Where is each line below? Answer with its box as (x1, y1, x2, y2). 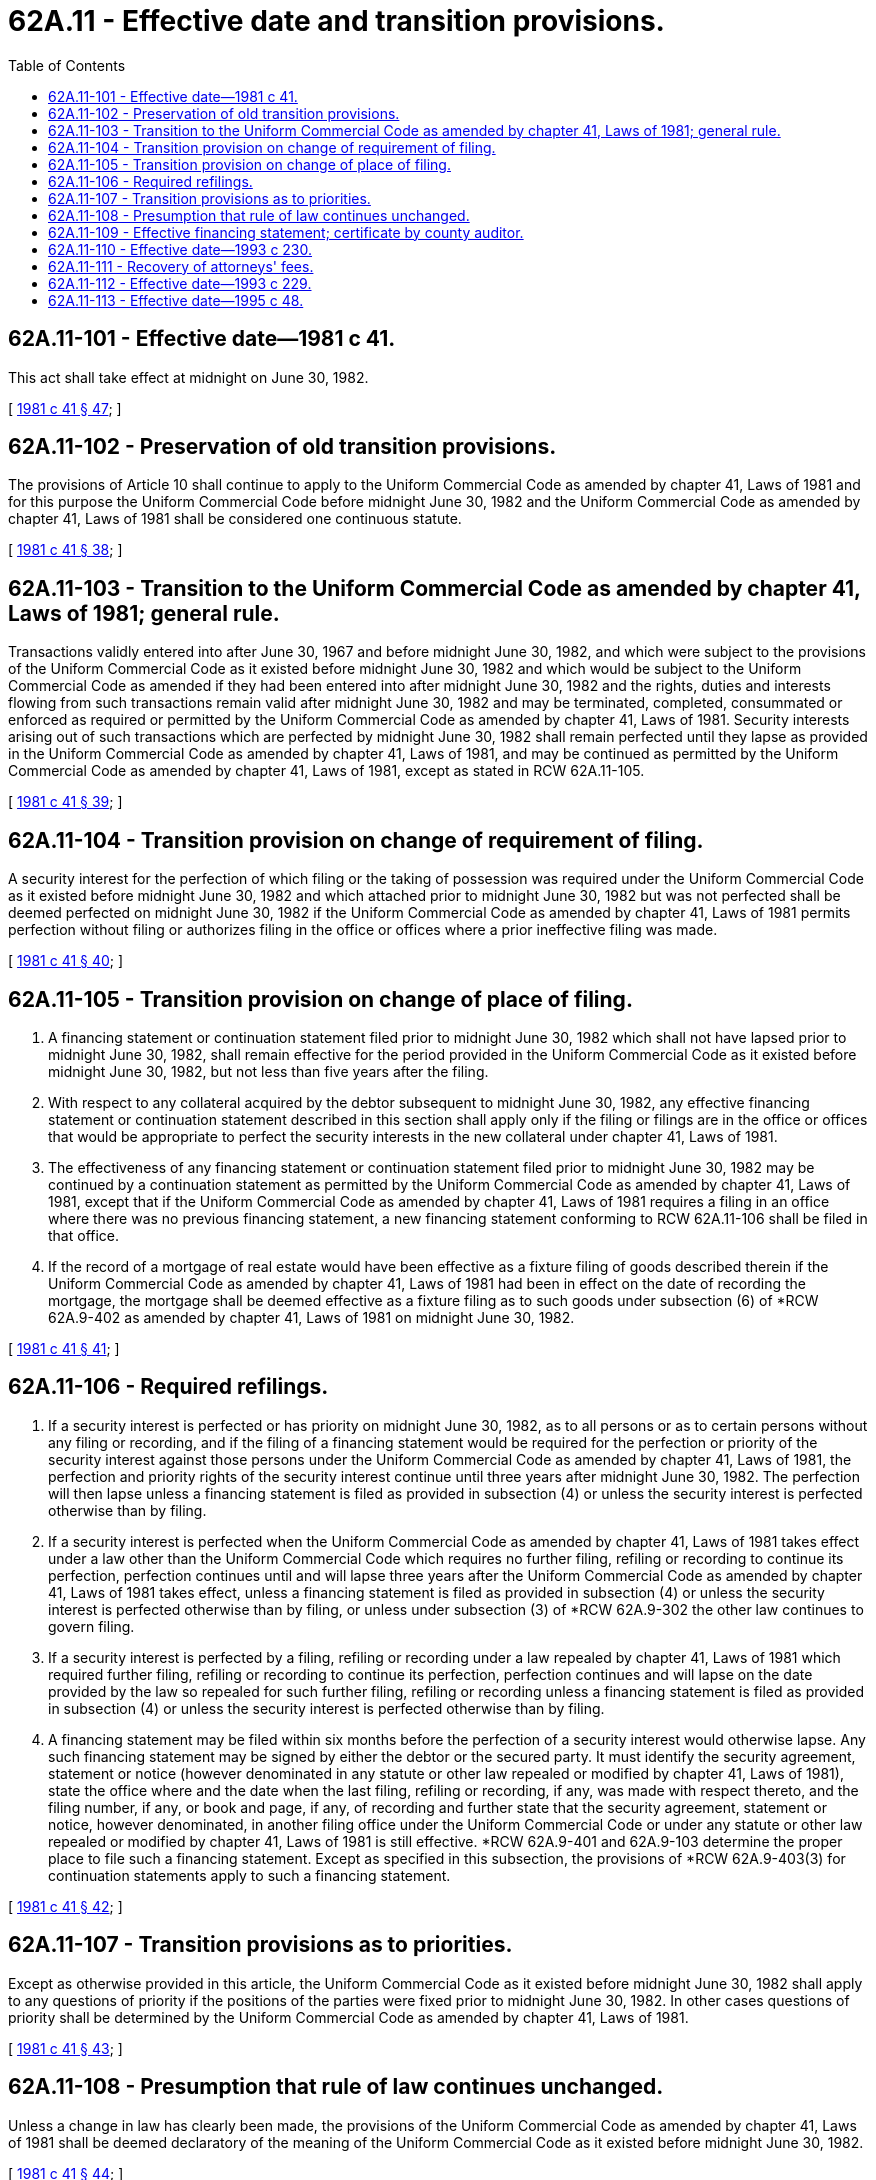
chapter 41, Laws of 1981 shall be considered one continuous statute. (8, 510, 462, 528)
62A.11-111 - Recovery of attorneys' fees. (48, 257, 314, 275)
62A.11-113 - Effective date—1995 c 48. (48, 291, 304, 309)
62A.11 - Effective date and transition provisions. (8, 4, 665, 38)
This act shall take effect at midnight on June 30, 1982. (8, 368, 369, 386)
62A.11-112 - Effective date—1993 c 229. (48, 274, 312, 292)
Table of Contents (8, 56, 126, 74)
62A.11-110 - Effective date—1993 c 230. (48, 240, 313, 258)
